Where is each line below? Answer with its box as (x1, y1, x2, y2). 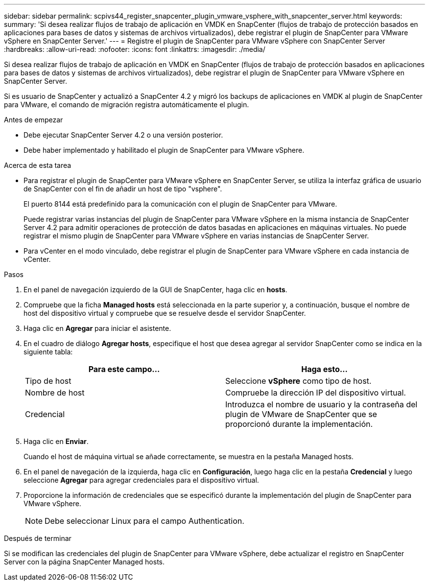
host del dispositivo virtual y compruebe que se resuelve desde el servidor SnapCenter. (24, 309, 306, 317)
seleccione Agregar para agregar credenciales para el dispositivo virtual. (24, 476, 259, 484)
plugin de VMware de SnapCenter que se (225, 409, 377, 419)
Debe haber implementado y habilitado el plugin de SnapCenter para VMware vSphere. (24, 146, 305, 154)
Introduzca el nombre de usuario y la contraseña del (225, 399, 418, 409)
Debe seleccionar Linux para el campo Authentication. (45, 516, 244, 526)
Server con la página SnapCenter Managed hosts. (4, 558, 165, 566)
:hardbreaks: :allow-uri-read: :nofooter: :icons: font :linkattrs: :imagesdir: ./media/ (4, 45, 265, 53)
